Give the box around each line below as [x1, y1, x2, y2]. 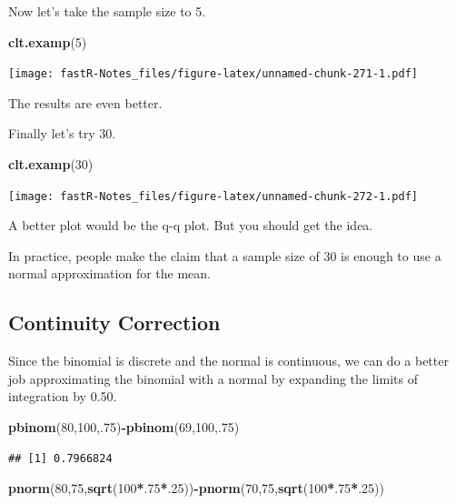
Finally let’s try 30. [8, 124, 116, 143]
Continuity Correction [8, 308, 221, 337]
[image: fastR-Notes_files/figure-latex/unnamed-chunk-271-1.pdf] [8, 67, 419, 81]
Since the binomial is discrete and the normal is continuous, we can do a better [8, 351, 449, 370]
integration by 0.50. [8, 387, 117, 406]
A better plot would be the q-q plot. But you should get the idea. [8, 216, 373, 235]
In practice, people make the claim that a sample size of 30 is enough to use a [8, 246, 441, 265]
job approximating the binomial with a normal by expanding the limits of [8, 368, 418, 388]
